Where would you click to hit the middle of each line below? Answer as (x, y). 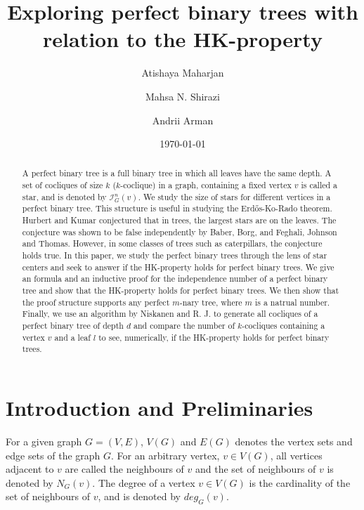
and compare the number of (184, 326)
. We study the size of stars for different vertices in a (234, 196)
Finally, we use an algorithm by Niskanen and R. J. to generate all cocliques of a (170, 314)
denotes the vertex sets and (294, 441)
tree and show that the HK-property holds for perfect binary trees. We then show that (181, 290)
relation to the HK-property (183, 39)
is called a (319, 185)
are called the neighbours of (124, 469)
